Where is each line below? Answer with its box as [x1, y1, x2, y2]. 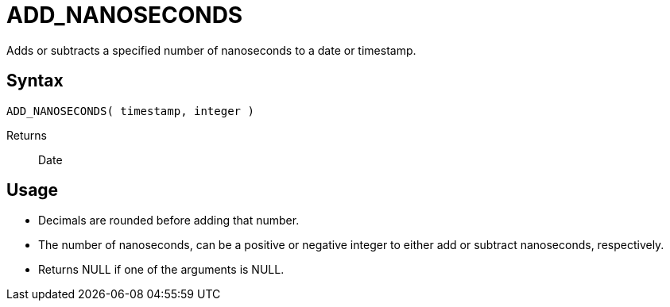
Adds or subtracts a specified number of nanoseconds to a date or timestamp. [6, 43, 416, 57]
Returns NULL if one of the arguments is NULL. [38, 263, 285, 277]
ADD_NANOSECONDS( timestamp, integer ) [6, 104, 254, 117]
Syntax [6, 71, 64, 91]
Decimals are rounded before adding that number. [38, 213, 300, 228]
